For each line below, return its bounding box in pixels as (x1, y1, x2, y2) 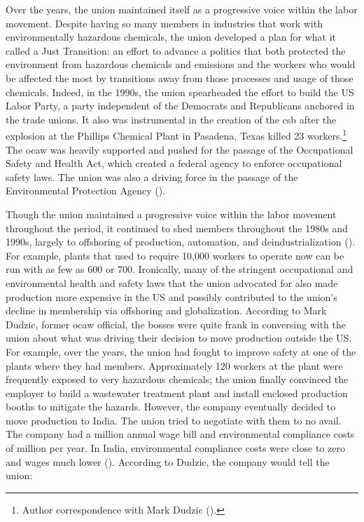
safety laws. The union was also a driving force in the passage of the (6, 169, 298, 184)
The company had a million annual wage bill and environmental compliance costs (6, 427, 355, 441)
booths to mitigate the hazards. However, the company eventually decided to (6, 399, 336, 414)
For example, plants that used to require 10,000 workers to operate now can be (6, 248, 344, 262)
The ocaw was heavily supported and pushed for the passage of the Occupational (6, 142, 353, 156)
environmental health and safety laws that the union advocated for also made (6, 275, 338, 290)
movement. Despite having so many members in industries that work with (6, 15, 323, 30)
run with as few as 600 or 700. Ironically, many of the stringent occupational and (6, 262, 353, 276)
